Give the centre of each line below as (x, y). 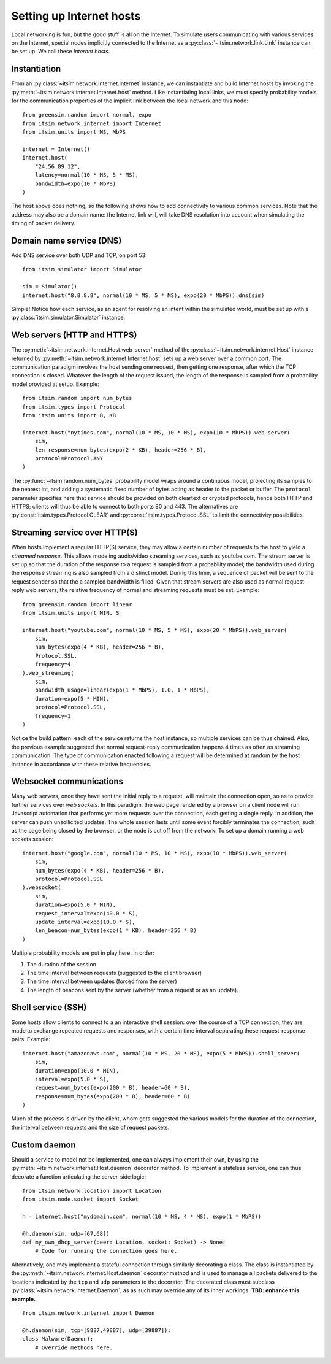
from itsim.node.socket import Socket (81, 1199)
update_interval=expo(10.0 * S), (85, 922)
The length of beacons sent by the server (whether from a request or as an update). (132, 990)
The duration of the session (61, 964)
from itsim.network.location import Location (92, 1191)
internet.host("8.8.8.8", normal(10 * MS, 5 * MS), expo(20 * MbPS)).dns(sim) (143, 295)
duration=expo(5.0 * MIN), (75, 905)
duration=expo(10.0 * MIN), (77, 1070)
